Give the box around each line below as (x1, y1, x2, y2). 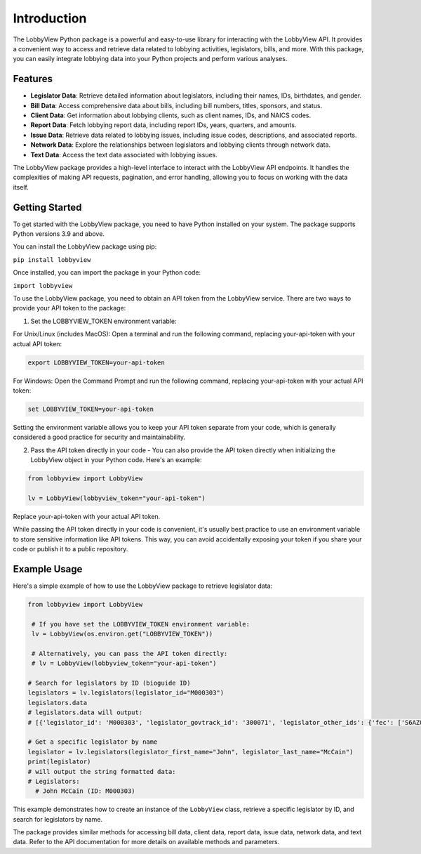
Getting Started (13, 201, 82, 213)
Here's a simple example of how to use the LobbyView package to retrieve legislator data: (13, 582, 273, 590)
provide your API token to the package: (13, 304, 126, 313)
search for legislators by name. (13, 815, 103, 823)
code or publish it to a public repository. (13, 544, 128, 553)
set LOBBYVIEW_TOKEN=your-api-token (27, 405, 154, 413)
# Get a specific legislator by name (27, 738, 158, 746)
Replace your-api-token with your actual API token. (13, 512, 161, 520)
